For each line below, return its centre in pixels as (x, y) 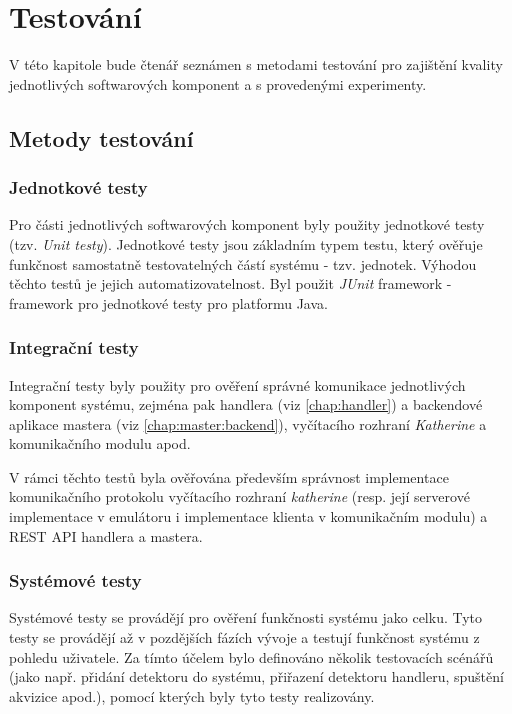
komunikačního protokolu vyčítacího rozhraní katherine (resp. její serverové (239, 496)
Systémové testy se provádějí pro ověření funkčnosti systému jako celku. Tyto (246, 617)
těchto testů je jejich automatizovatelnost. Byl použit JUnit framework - (230, 283)
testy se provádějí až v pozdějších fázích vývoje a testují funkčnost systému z (244, 637)
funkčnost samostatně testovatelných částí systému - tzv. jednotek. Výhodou (243, 263)
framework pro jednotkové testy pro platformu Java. (168, 302)
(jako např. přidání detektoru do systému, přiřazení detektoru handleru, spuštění (256, 676)
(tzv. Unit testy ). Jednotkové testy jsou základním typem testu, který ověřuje (246, 243)
